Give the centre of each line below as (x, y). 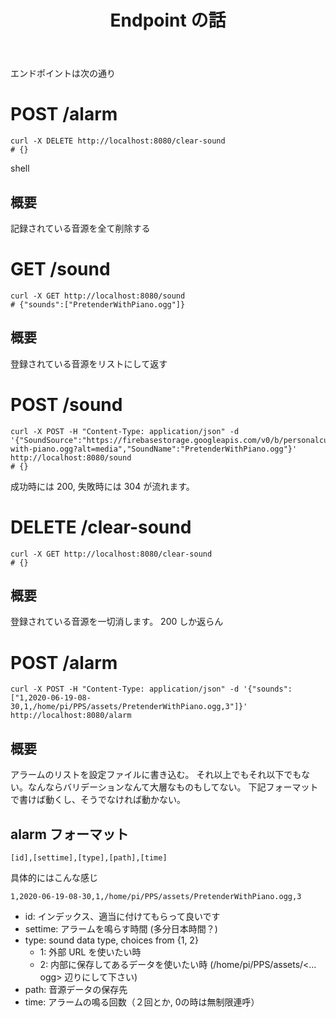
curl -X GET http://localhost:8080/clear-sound (111, 554)
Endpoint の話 (168, 20)
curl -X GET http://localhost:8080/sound (98, 296)
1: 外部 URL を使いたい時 (90, 952)
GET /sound (60, 269)
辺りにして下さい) (101, 977)
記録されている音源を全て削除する (80, 228)
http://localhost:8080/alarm (71, 716)
